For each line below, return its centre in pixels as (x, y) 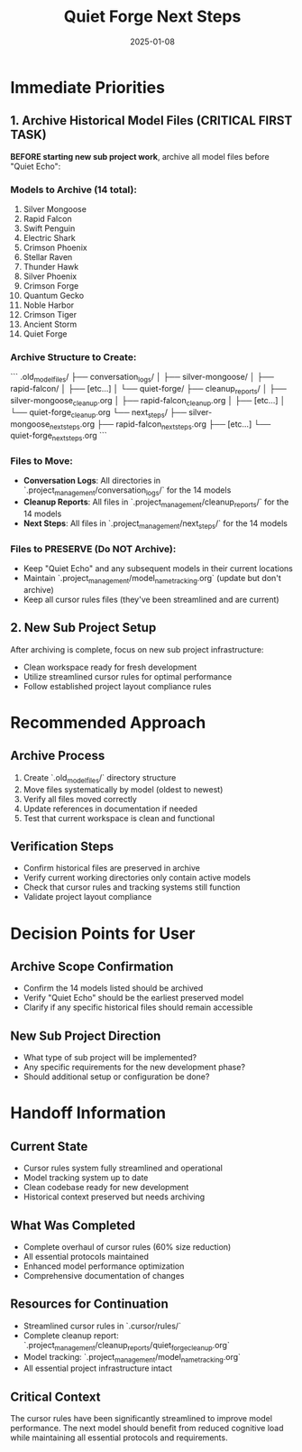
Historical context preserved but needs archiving (114, 1197)
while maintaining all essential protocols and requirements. (119, 1438)
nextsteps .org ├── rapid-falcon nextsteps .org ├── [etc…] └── (160, 425)
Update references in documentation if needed (110, 809)
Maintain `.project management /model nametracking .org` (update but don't (152, 579)
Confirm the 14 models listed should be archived (113, 988)
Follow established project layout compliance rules (117, 686)
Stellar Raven (48, 257)
